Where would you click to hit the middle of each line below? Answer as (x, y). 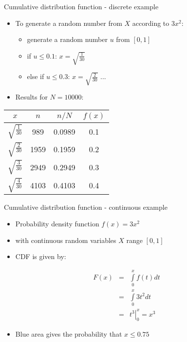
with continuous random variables (66, 240)
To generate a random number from (69, 23)
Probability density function (57, 223)
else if (36, 76)
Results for (31, 97)
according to (151, 23)
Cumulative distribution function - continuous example (86, 207)
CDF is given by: (41, 256)
